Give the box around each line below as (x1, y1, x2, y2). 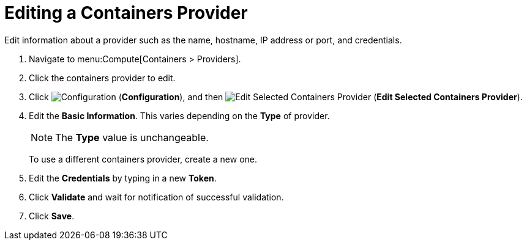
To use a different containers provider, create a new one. (29, 153, 258, 164)
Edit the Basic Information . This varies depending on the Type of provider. (29, 110, 330, 121)
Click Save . (29, 210, 75, 221)
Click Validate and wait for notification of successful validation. (29, 191, 284, 202)
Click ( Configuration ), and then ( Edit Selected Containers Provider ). (29, 91, 523, 102)
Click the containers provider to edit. (29, 72, 176, 83)
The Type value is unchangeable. (55, 131, 209, 144)
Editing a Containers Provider (4, 2, 248, 23)
